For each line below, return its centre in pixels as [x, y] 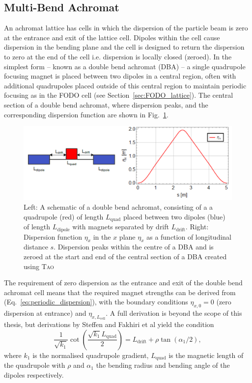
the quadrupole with [35, 365]
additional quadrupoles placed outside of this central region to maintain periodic [125, 85]
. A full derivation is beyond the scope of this [174, 313]
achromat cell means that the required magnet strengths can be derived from [120, 292]
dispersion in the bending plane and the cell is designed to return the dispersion [124, 47]
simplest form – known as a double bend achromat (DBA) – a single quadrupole [125, 66]
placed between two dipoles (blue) [174, 216]
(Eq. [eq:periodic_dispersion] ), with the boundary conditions [96, 302]
